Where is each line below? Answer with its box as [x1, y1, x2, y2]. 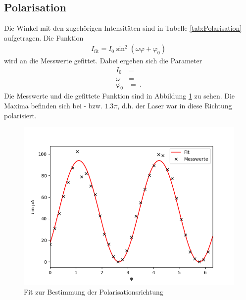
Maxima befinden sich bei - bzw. [4, 100, 102, 110]
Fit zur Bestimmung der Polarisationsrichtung [24, 286, 163, 297]
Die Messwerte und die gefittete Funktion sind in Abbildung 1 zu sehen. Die [4, 91, 235, 101]
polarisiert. [4, 110, 37, 120]
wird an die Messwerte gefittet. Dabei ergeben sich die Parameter [4, 55, 202, 66]
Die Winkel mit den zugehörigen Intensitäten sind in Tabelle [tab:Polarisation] [4, 23, 242, 33]
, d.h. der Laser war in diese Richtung [117, 100, 232, 110]
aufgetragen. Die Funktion [4, 32, 84, 43]
